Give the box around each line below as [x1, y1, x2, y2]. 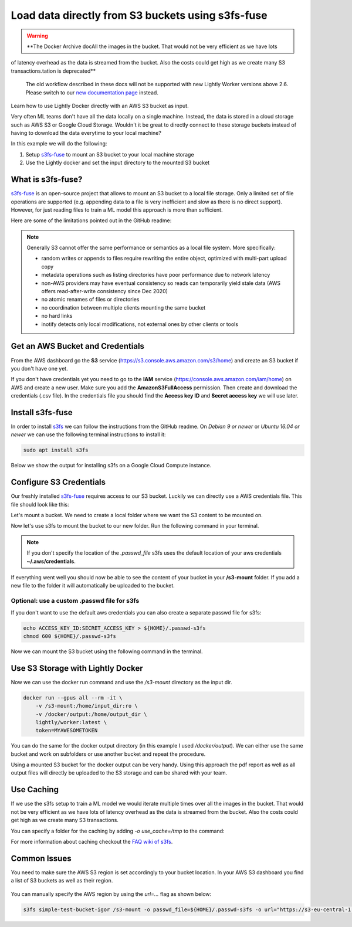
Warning [26, 32, 48, 39]
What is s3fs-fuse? [11, 175, 83, 185]
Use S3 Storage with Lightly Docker [11, 663, 143, 673]
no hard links [41, 313, 73, 320]
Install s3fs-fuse [11, 408, 73, 417]
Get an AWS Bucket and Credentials [11, 341, 145, 351]
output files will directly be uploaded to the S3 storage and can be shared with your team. [11, 769, 228, 776]
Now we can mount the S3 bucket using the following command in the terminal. [11, 648, 203, 655]
